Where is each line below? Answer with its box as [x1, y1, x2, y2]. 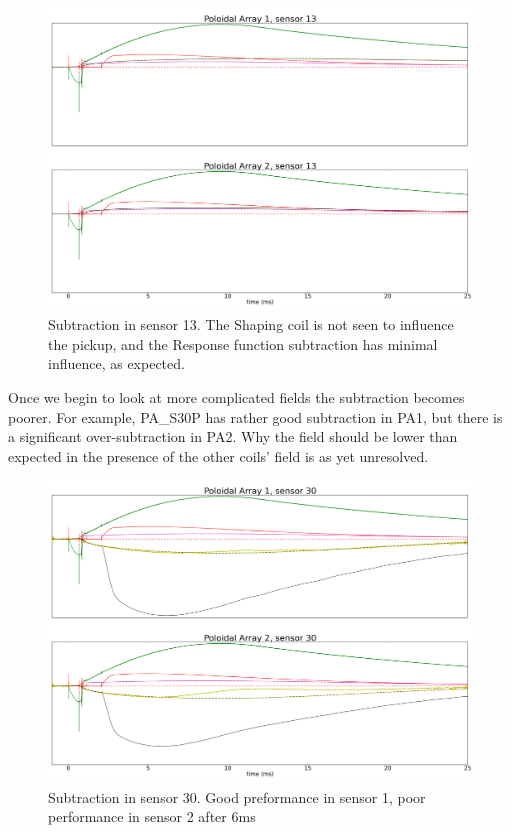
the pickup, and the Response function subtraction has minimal [48, 333, 438, 354]
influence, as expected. [48, 353, 185, 374]
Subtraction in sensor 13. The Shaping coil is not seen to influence [48, 314, 454, 335]
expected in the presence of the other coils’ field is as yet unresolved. [8, 445, 429, 466]
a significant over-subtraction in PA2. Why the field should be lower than [8, 426, 458, 447]
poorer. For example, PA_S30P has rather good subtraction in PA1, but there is [8, 406, 503, 427]
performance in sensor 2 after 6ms [48, 806, 256, 827]
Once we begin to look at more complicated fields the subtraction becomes [8, 387, 465, 408]
